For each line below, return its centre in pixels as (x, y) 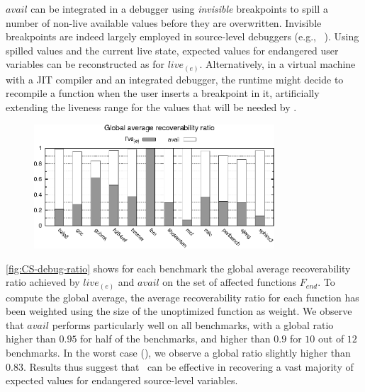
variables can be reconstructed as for (85, 64)
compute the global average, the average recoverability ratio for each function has (182, 297)
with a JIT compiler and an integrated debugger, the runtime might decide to (175, 79)
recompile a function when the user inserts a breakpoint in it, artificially (163, 93)
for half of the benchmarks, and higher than (175, 339)
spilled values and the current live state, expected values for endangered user (172, 50)
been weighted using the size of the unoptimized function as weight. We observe (179, 311)
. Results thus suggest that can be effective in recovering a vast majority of (188, 366)
